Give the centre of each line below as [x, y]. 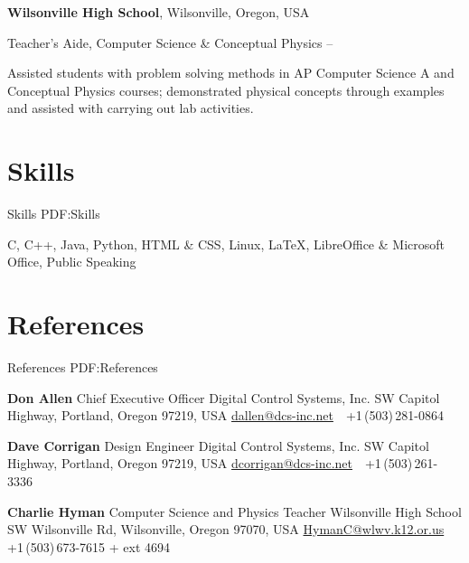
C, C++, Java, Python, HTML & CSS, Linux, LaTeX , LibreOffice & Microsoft [226, 244]
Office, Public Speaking [72, 262]
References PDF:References [83, 367]
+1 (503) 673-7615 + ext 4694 [89, 546]
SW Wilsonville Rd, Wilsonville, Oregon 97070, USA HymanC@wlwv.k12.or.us [226, 529]
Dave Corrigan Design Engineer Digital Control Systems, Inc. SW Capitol [218, 445]
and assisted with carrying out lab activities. [131, 108]
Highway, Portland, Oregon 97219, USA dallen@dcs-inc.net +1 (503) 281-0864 [226, 415]
